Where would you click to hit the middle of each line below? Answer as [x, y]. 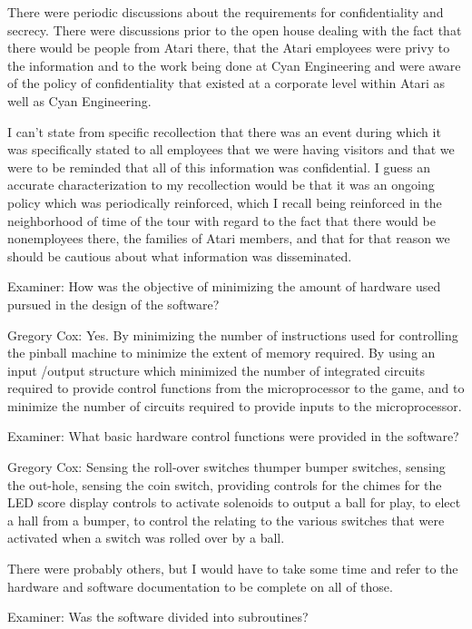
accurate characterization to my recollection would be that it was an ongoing [221, 185]
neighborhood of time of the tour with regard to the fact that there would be [221, 220]
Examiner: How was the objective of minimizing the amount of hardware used [224, 286]
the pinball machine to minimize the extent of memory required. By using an [221, 353]
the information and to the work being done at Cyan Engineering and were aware [234, 65]
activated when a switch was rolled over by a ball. [146, 538]
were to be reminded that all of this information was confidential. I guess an [219, 167]
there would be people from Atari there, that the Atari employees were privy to [229, 48]
